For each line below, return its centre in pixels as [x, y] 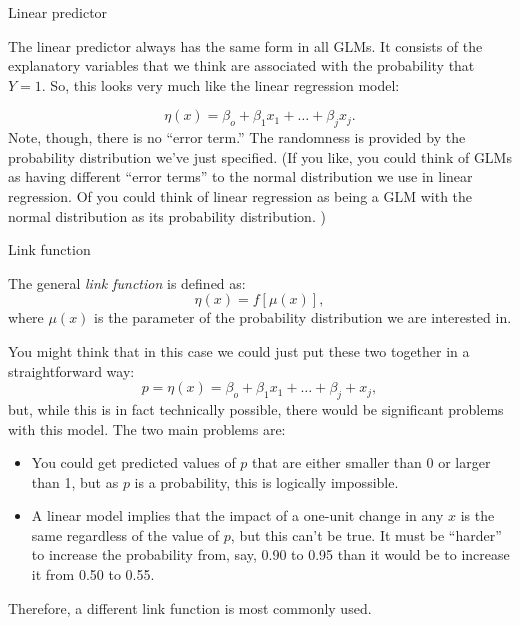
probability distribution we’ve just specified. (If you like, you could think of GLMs [260, 156]
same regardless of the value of [125, 534]
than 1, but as [75, 481]
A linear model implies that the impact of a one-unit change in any [237, 515]
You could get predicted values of [133, 462]
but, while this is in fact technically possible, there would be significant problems [256, 408]
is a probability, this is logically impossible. [266, 481]
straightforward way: [71, 370]
